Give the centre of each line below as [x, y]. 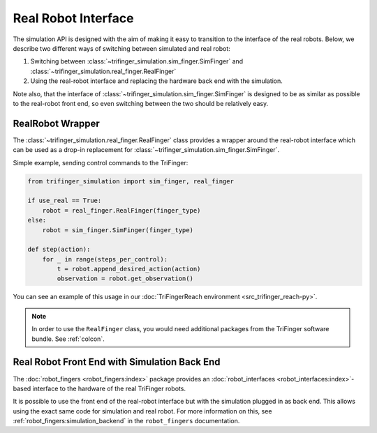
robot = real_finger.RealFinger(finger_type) [121, 210]
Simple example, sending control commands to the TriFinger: [101, 162]
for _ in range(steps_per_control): [105, 259]
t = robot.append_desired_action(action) [129, 269]
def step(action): [59, 250]
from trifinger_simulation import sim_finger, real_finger [131, 181]
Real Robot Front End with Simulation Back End [117, 362]
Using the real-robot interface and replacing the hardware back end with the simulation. [156, 81]
